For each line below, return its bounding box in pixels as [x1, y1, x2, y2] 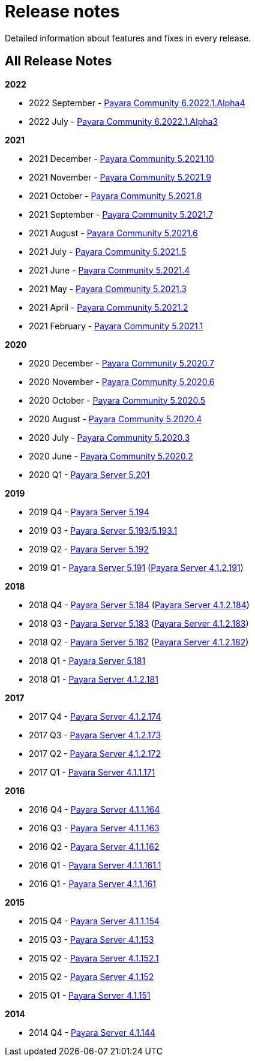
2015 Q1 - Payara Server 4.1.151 [29, 990, 151, 1000]
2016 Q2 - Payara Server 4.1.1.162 [29, 841, 160, 852]
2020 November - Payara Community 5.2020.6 [29, 376, 215, 387]
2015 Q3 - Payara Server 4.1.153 [29, 934, 154, 945]
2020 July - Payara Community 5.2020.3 [29, 432, 190, 443]
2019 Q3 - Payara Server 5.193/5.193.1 [29, 525, 178, 536]
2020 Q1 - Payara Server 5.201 [29, 469, 150, 480]
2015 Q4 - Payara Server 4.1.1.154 [29, 915, 160, 926]
